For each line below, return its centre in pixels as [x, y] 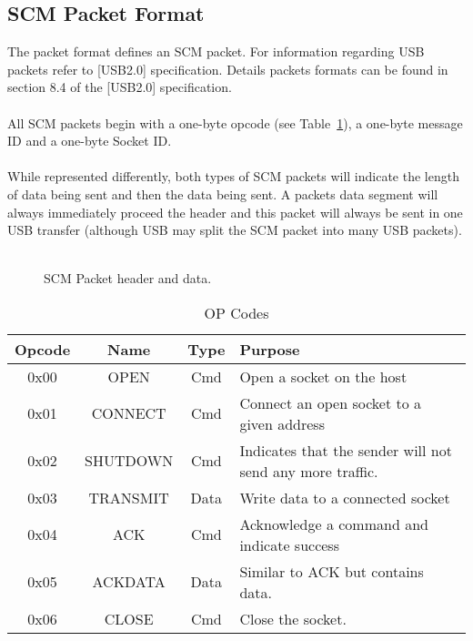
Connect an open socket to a [331, 402]
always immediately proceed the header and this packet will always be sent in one [235, 212]
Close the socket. [293, 618]
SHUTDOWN [129, 461]
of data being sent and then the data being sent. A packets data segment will [223, 193]
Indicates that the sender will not [346, 450]
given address [282, 423]
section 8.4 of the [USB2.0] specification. [120, 87]
